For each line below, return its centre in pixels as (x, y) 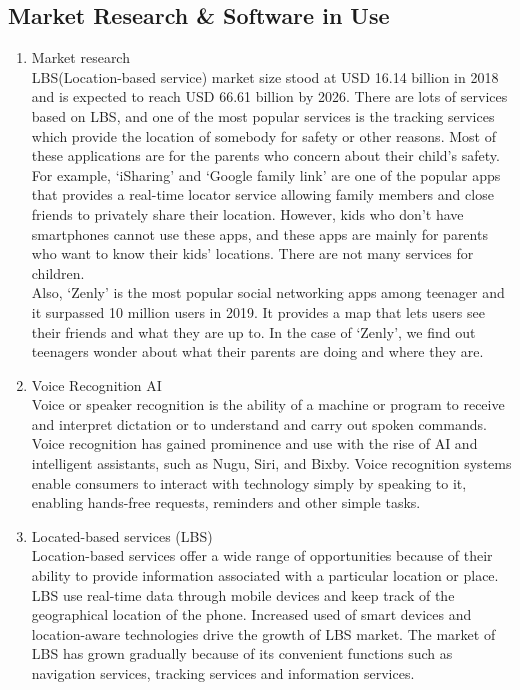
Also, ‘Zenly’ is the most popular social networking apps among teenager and (268, 292)
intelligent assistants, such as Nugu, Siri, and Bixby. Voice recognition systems (271, 463)
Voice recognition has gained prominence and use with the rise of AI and (254, 443)
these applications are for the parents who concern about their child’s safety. (265, 155)
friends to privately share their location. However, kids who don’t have (247, 213)
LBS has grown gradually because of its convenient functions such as (242, 653)
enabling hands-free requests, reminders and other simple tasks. (226, 502)
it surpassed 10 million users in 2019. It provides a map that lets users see (258, 311)
